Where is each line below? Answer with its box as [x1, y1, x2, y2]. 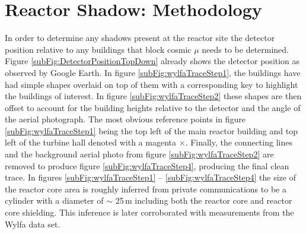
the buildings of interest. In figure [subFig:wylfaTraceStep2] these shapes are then [5, 90, 302, 102]
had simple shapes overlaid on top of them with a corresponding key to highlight [5, 78, 298, 90]
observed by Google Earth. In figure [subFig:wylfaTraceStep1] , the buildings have [5, 66, 301, 78]
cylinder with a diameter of [5, 194, 104, 207]
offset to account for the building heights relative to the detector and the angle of [5, 101, 301, 113]
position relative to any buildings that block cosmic [5, 43, 192, 55]
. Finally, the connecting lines [185, 136, 292, 148]
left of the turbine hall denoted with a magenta [5, 136, 177, 148]
